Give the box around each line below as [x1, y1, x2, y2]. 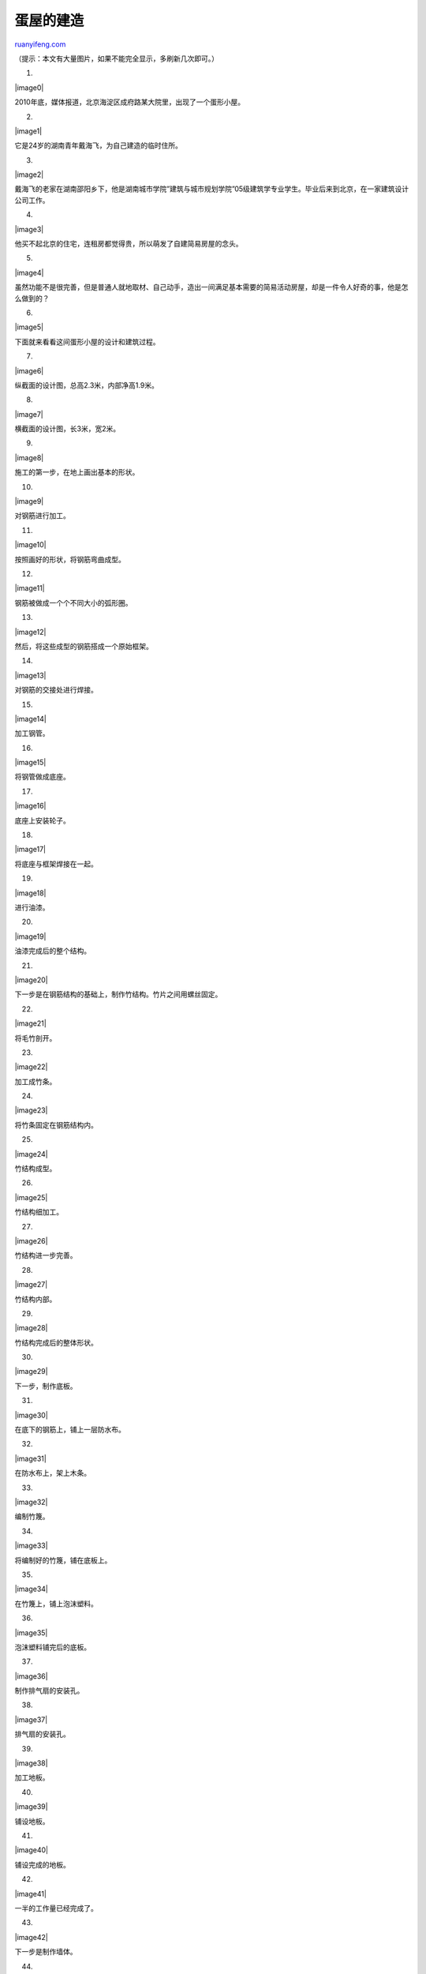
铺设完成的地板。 [14, 1860, 70, 1869]
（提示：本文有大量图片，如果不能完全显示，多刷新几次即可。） [14, 54, 219, 63]
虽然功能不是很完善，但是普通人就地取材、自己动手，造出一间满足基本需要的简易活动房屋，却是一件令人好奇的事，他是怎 [14, 283, 409, 292]
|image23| [14, 1105, 48, 1115]
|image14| [14, 714, 47, 723]
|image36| [14, 1671, 48, 1681]
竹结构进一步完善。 [14, 1251, 77, 1260]
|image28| [14, 1323, 48, 1333]
